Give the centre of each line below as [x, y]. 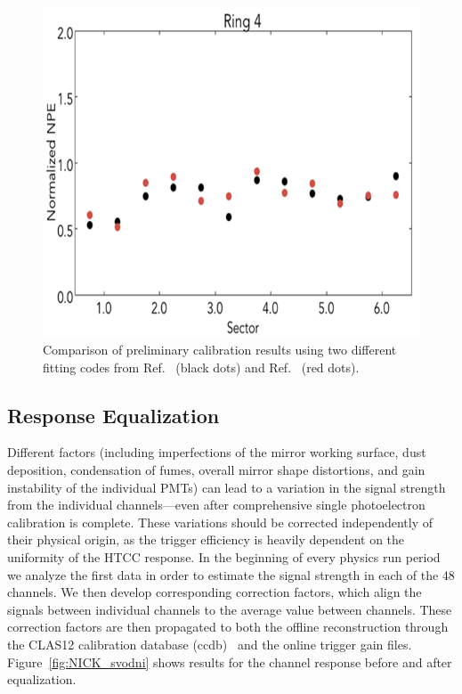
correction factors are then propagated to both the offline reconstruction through [228, 627]
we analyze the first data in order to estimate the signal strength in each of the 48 [231, 574]
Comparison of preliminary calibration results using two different [220, 350]
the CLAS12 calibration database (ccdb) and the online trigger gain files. [210, 644]
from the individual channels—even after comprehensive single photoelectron [216, 505]
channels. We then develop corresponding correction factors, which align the [215, 592]
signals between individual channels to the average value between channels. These [230, 609]
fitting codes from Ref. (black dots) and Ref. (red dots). [201, 367]
